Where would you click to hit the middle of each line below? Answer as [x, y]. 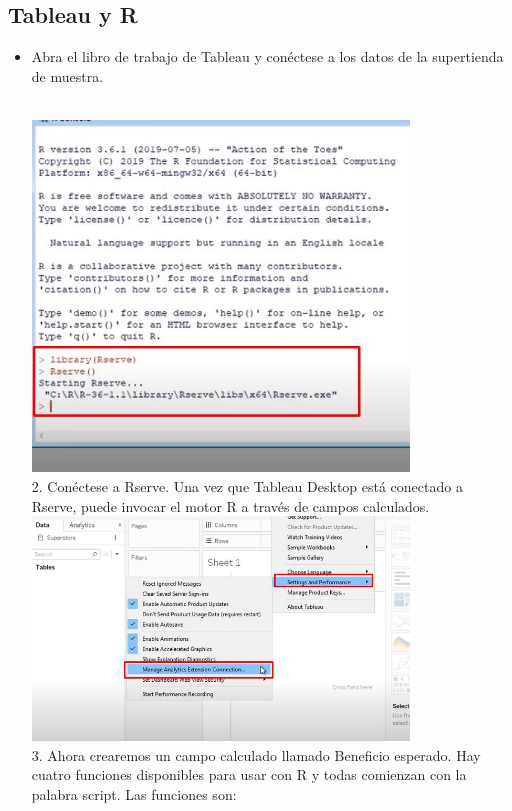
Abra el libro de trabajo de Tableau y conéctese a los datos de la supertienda [267, 56]
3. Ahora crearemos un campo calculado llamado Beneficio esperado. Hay [256, 754]
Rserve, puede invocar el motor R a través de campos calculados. [230, 505]
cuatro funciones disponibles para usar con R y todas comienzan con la [249, 774]
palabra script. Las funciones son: [134, 794]
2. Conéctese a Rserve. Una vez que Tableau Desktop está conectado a [247, 485]
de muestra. [67, 75]
